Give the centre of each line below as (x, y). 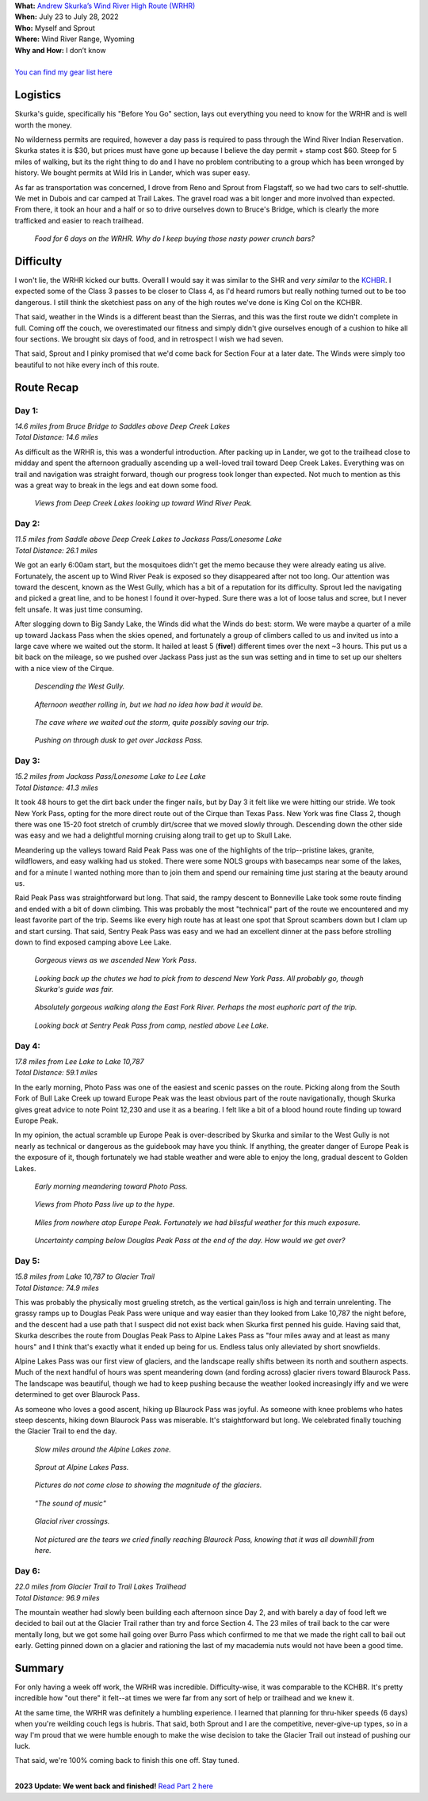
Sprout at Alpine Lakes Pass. (82, 1467)
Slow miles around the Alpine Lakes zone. (103, 1449)
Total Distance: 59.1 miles (56, 1073)
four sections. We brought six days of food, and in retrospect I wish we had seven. (149, 339)
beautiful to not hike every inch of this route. (87, 364)
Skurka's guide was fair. (74, 990)
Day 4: (28, 1046)
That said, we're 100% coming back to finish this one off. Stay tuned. (127, 1761)
